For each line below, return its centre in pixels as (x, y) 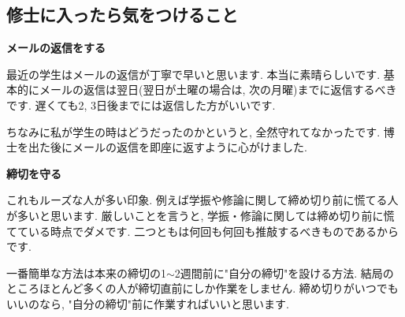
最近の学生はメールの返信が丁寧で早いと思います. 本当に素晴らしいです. (193, 74)
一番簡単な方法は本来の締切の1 (86, 272)
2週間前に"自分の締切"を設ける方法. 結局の (284, 272)
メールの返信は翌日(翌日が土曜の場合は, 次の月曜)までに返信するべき (218, 90)
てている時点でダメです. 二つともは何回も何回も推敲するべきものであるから (202, 231)
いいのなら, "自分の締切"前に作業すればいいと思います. (148, 303)
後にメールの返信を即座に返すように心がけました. (178, 147)
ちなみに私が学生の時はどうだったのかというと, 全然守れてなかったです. (193, 131)
